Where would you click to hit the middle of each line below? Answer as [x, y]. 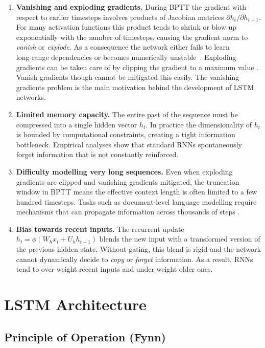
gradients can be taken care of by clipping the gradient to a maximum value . [137, 67]
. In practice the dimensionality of [199, 124]
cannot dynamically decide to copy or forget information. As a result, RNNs [135, 259]
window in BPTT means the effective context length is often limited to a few [137, 192]
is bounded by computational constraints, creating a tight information [126, 134]
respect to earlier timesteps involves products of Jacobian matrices [120, 17]
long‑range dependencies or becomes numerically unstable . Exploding [126, 57]
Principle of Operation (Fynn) [85, 336]
